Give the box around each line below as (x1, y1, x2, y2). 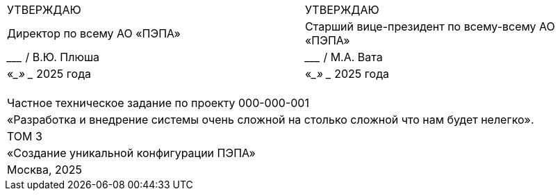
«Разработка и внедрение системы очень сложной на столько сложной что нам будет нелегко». (7, 113, 534, 126)
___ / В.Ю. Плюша (7, 50, 100, 64)
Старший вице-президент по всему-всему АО (305, 19, 555, 33)
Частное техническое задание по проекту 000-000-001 (7, 96, 309, 110)
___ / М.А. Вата (305, 50, 383, 64)
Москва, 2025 (7, 163, 83, 177)
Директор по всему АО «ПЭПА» (7, 26, 181, 40)
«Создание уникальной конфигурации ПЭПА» (7, 146, 256, 160)
